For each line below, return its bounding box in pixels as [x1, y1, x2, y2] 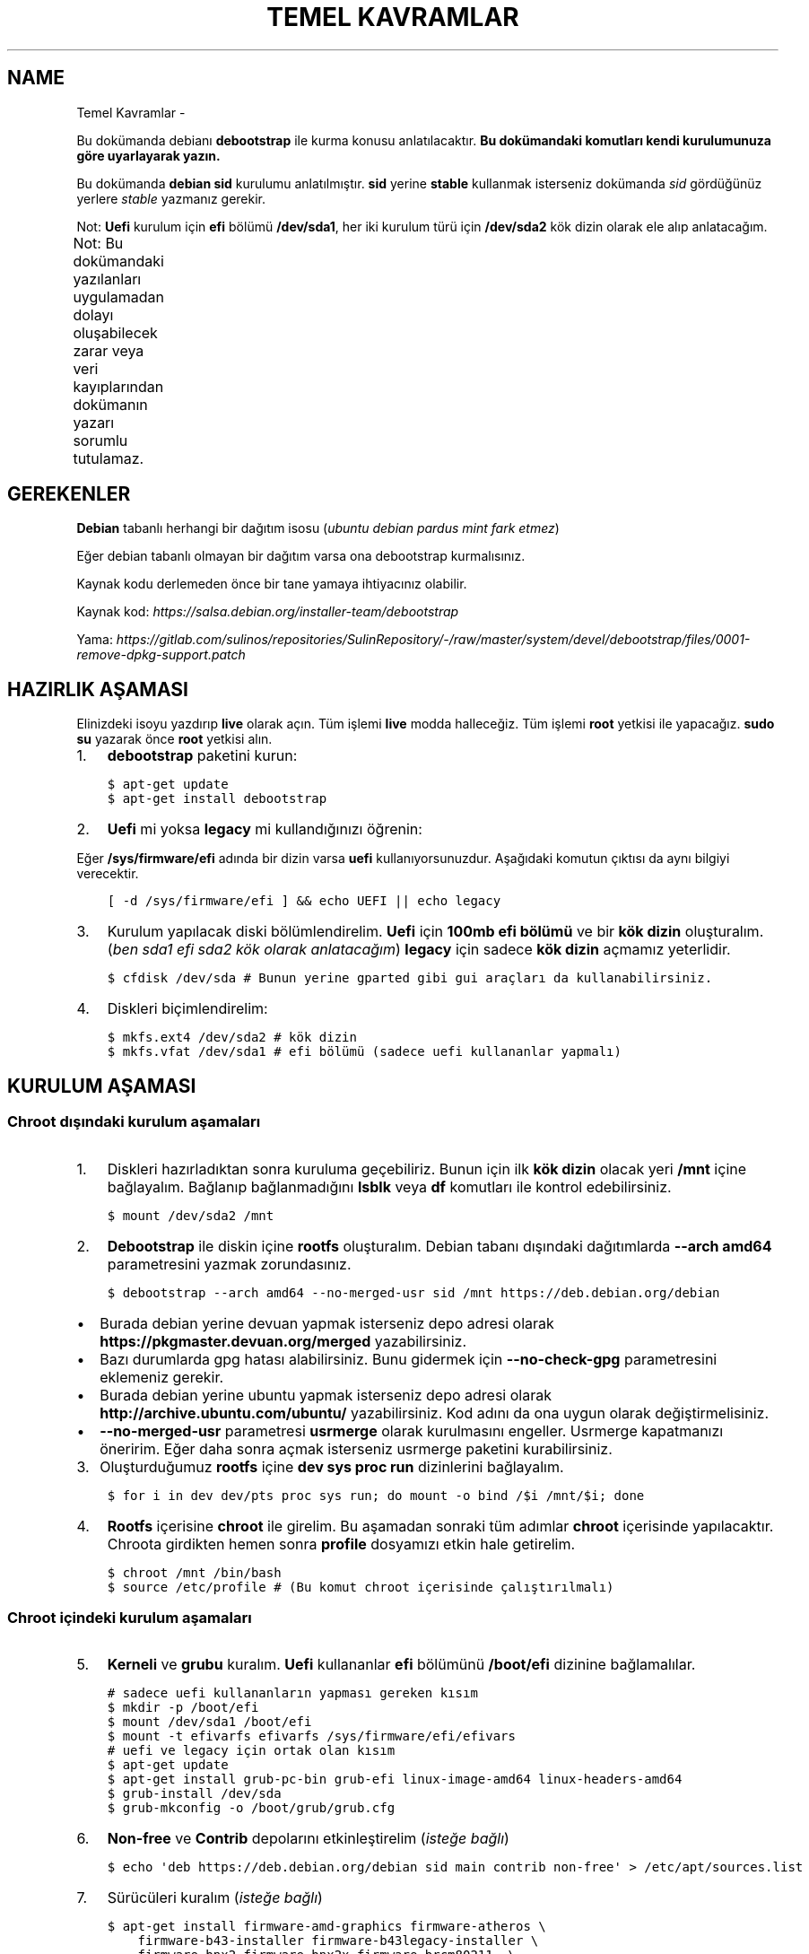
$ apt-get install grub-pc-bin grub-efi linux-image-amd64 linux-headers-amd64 [107, 1772, 683, 1787]
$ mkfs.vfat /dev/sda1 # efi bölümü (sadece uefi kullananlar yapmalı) [107, 1044, 622, 1060]
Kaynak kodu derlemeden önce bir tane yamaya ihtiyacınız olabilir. [76, 576, 467, 592]
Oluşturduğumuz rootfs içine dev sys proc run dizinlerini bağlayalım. [100, 1457, 564, 1476]
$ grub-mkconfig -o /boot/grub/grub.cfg [107, 1801, 396, 1816]
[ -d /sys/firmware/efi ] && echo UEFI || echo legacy [107, 894, 501, 909]
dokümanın [73, 395, 148, 414]
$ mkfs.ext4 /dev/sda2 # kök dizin [107, 1030, 357, 1045]
